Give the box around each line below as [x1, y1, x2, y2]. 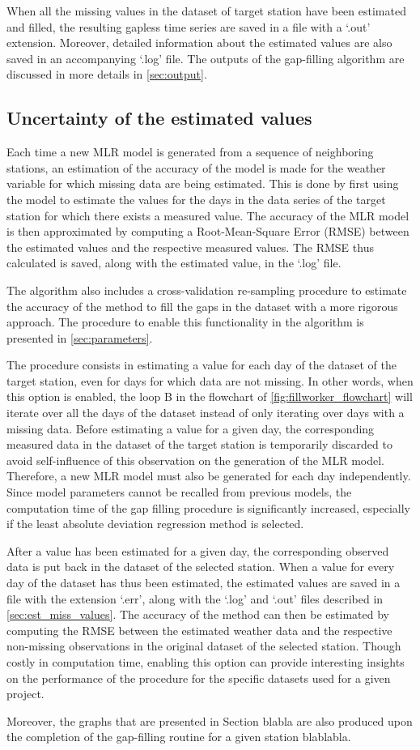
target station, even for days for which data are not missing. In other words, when [6, 372, 414, 389]
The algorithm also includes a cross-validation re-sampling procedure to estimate [6, 281, 407, 298]
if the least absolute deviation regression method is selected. [6, 515, 304, 532]
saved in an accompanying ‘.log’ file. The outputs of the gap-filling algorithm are [6, 49, 405, 66]
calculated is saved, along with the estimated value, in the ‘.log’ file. [6, 254, 342, 271]
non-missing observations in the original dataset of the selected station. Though [6, 637, 401, 654]
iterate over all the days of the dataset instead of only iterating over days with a [6, 404, 405, 421]
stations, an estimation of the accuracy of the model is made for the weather [6, 159, 386, 176]
